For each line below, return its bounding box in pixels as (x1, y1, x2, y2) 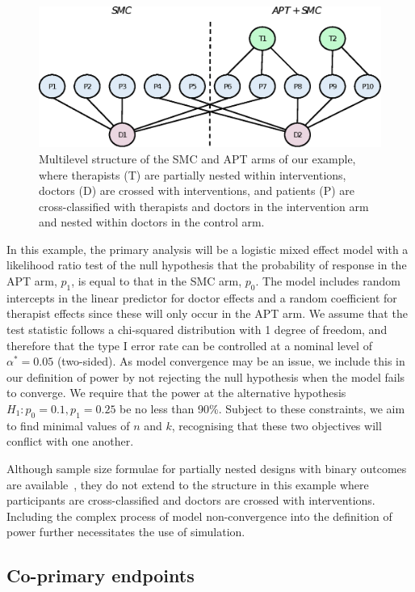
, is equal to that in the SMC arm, (71, 273, 242, 290)
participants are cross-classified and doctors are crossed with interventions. (6, 492, 375, 509)
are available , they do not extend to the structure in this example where (6, 476, 369, 493)
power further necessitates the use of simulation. (6, 523, 245, 540)
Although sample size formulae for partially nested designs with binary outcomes (6, 460, 407, 476)
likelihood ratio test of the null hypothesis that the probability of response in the (6, 256, 407, 273)
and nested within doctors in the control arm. (39, 214, 265, 230)
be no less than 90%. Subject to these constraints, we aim (119, 400, 405, 417)
